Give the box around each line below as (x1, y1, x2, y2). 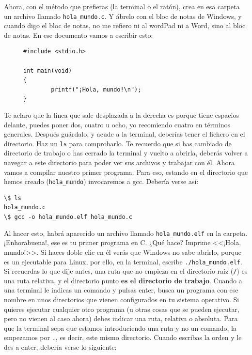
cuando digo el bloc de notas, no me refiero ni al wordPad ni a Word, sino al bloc (4, 20, 246, 31)
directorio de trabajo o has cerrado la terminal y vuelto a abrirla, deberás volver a (4, 148, 248, 158)
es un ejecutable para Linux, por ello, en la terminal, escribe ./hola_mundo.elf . (4, 256, 242, 266)
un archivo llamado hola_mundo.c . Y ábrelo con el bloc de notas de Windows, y (4, 11, 242, 21)
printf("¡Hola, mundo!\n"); (51, 86, 142, 93)
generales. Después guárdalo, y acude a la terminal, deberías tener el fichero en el (4, 129, 245, 139)
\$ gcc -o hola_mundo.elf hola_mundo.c (4, 214, 132, 221)
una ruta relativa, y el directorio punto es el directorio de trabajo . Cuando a (4, 275, 242, 285)
